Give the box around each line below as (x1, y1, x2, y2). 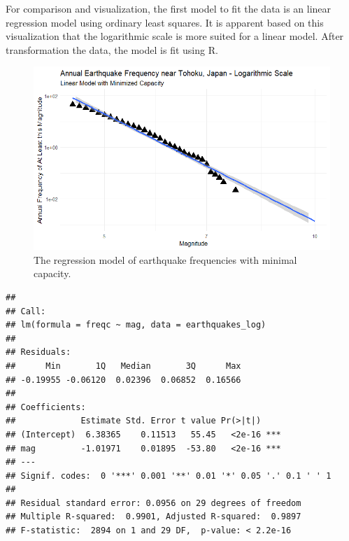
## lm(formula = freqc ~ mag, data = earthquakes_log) (6, 320, 266, 330)
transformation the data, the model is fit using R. (6, 42, 218, 57)
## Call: (6, 306, 46, 316)
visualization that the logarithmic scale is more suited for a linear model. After (6, 29, 344, 43)
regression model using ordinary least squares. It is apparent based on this (6, 15, 324, 29)
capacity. (34, 266, 71, 281)
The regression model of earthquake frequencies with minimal (34, 252, 297, 267)
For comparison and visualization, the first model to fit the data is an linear (6, 1, 332, 15)
